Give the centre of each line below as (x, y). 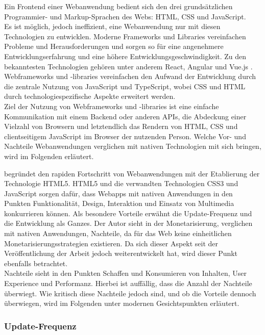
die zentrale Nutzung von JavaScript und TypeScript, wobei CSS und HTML (125, 86)
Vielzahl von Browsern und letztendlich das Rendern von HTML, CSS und (121, 126)
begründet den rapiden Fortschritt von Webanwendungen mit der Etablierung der (132, 173)
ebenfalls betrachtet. (36, 263)
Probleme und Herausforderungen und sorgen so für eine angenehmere (114, 46)
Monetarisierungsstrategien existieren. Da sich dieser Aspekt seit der (111, 243)
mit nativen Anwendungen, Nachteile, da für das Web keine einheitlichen (118, 233)
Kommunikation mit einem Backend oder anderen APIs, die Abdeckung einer (125, 116)
